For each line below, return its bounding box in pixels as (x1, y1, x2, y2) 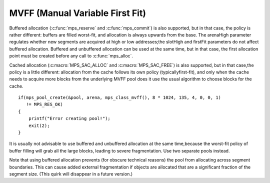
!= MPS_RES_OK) (25, 101, 63, 107)
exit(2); (28, 122, 50, 128)
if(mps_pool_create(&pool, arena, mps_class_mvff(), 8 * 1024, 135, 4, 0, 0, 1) (18, 95, 221, 100)
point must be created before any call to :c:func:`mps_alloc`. (9, 53, 133, 59)
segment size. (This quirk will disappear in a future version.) (9, 170, 133, 177)
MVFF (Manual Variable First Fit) (9, 7, 146, 18)
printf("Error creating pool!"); (28, 115, 111, 121)
